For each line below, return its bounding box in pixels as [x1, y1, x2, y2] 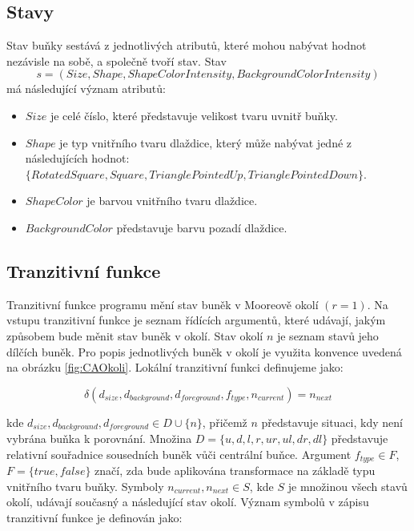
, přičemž [202, 413, 247, 430]
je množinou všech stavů [287, 477, 408, 494]
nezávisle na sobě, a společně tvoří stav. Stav [6, 52, 227, 69]
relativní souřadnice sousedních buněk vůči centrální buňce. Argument [6, 445, 352, 462]
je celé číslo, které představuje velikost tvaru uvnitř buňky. [50, 107, 338, 123]
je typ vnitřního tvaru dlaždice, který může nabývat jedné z [59, 134, 352, 151]
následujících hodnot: [25, 150, 130, 167]
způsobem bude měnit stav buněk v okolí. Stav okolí [6, 327, 263, 344]
